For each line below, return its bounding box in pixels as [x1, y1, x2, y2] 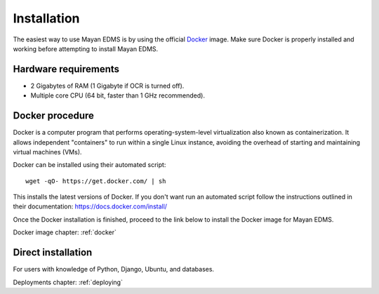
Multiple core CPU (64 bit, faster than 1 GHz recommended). [30, 91, 205, 100]
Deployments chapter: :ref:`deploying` [13, 278, 123, 286]
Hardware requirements [13, 63, 119, 75]
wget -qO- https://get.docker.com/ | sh [25, 177, 166, 185]
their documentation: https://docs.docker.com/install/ [13, 202, 168, 211]
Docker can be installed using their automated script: [13, 161, 166, 169]
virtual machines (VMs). [13, 147, 82, 156]
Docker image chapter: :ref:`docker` [13, 228, 117, 236]
